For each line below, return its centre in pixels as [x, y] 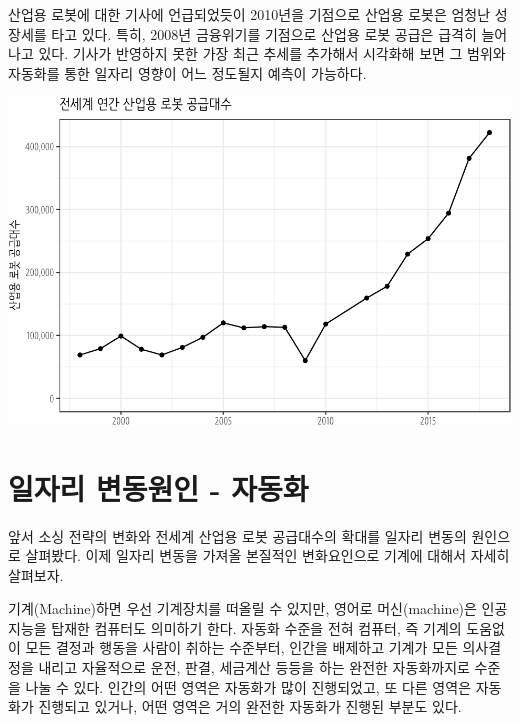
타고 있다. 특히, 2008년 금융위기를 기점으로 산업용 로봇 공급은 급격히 [264, 33]
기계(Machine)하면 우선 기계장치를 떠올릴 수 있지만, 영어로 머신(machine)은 [242, 608]
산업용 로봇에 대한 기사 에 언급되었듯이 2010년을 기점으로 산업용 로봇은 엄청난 [249, 14]
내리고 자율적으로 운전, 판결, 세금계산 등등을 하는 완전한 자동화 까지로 [254, 667]
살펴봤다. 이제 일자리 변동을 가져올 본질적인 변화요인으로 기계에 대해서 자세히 [267, 555]
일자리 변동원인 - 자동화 [158, 487]
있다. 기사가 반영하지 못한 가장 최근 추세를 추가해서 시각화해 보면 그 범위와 [272, 53]
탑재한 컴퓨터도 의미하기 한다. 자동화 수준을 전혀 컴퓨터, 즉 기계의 [256, 627]
